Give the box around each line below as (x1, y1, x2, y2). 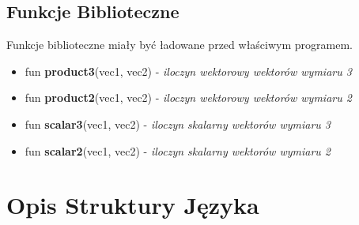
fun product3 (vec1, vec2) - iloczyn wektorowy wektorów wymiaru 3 (25, 62, 352, 79)
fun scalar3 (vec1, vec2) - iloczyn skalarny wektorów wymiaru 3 (25, 115, 331, 132)
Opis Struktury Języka (6, 189, 259, 221)
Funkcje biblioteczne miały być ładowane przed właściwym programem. (6, 36, 353, 53)
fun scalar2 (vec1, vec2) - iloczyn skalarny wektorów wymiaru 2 (25, 142, 331, 159)
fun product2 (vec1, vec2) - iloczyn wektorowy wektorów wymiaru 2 (25, 89, 352, 106)
